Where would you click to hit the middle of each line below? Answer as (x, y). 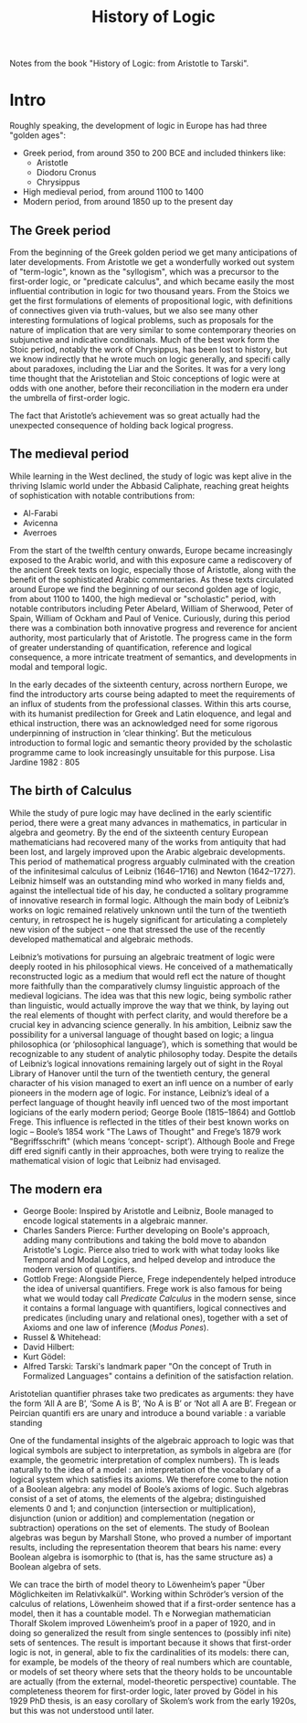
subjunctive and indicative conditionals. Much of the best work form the (145, 339)
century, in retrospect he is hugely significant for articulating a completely (148, 919)
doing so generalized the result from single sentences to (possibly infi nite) (150, 1633)
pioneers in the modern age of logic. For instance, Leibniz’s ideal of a (139, 1093)
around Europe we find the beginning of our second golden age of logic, (145, 589)
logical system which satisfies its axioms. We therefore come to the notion (149, 1480)
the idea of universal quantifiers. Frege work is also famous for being (152, 1289)
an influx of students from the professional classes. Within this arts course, (150, 703)
